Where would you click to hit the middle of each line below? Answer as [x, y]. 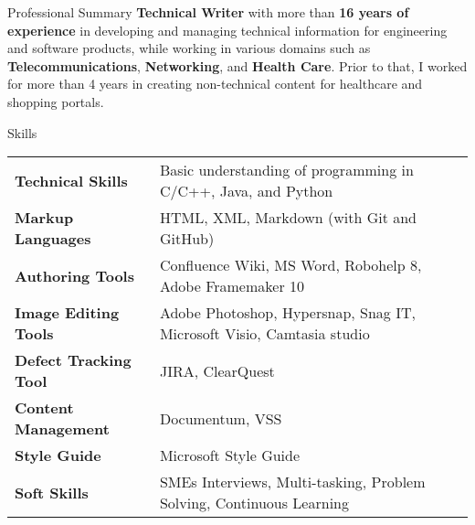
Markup [44, 218]
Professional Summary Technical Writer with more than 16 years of [208, 12]
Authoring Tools [74, 275]
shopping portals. [56, 101]
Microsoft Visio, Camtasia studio [264, 334]
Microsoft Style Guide [230, 455]
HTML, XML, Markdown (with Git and [288, 218]
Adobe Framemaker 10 [232, 286]
